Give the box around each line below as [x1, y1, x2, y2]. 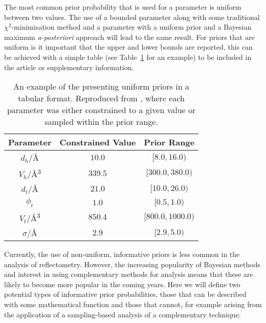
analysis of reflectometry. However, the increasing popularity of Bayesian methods [4, 259, 260, 269]
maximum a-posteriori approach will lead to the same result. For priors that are [4, 31, 255, 42]
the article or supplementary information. [4, 61, 134, 72]
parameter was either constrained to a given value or [7, 104, 196, 116]
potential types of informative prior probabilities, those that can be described [4, 289, 247, 299]
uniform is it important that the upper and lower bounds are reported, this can [4, 41, 253, 52]
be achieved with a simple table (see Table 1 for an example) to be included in [4, 51, 252, 62]
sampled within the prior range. [45, 116, 158, 128]
